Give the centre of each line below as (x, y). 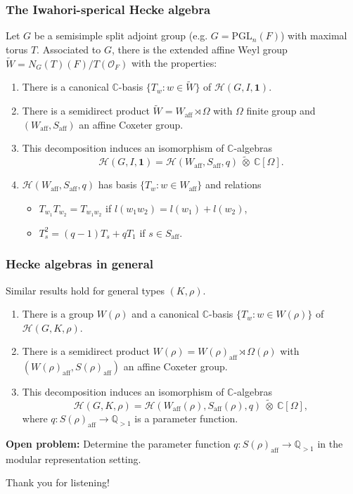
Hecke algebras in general (80, 264)
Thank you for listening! (58, 482)
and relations (233, 184)
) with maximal (314, 35)
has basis (117, 184)
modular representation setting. (73, 459)
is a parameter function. (186, 418)
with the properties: (174, 63)
